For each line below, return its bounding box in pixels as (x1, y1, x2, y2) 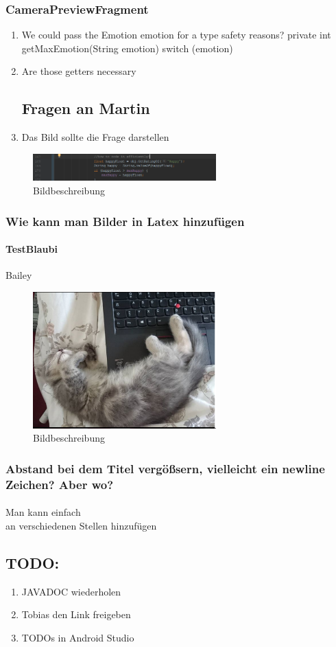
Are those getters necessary (21, 64, 136, 78)
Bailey (5, 268, 32, 282)
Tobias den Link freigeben (21, 607, 131, 622)
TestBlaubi (5, 242, 58, 256)
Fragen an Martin (21, 98, 150, 119)
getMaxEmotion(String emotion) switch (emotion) (21, 41, 233, 55)
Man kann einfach (5, 505, 81, 519)
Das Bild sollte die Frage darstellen (21, 130, 169, 144)
